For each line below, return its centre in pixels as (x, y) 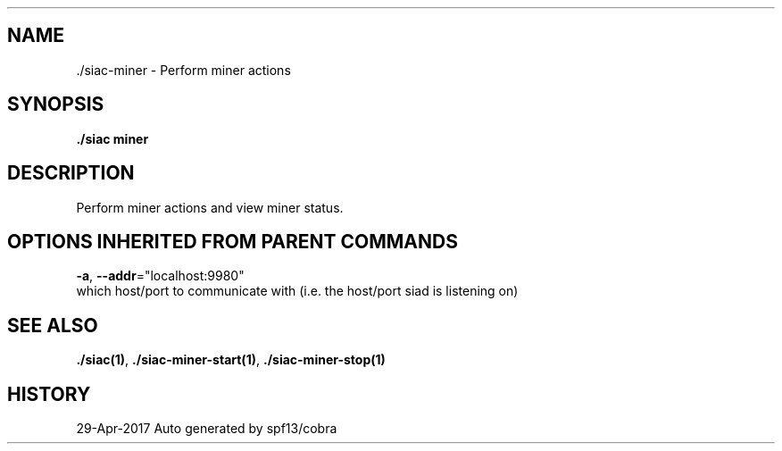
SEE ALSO (53, 325)
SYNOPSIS (56, 104)
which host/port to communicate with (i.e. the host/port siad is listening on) (297, 291)
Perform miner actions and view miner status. (210, 207)
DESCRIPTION (71, 173)
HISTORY (49, 394)
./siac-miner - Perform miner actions (183, 70)
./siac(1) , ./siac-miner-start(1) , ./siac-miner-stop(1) (231, 360)
